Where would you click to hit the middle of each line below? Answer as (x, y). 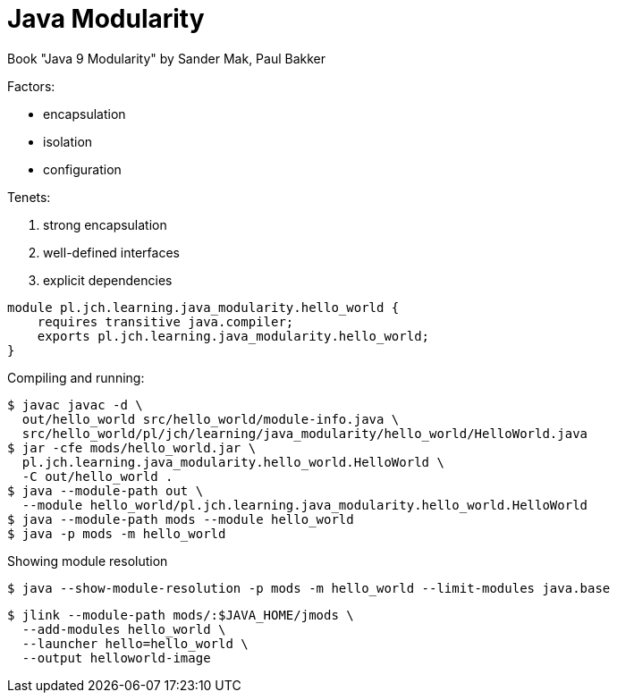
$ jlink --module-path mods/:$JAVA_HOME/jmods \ (181, 615)
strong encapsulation (105, 224)
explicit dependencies (108, 280)
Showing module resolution (88, 561)
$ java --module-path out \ (106, 490)
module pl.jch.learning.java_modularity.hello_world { (203, 307)
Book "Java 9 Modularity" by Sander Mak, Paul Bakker (167, 58)
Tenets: (29, 197)
